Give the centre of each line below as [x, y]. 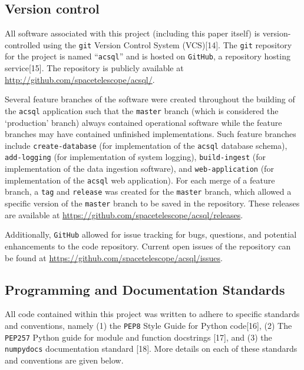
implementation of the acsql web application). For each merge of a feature [140, 180]
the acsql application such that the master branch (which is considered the [142, 110]
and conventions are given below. [64, 360]
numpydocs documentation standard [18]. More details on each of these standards [151, 349]
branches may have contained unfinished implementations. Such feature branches [151, 134]
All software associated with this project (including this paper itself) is [133, 33]
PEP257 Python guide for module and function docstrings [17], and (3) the [138, 337]
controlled [23, 44]
